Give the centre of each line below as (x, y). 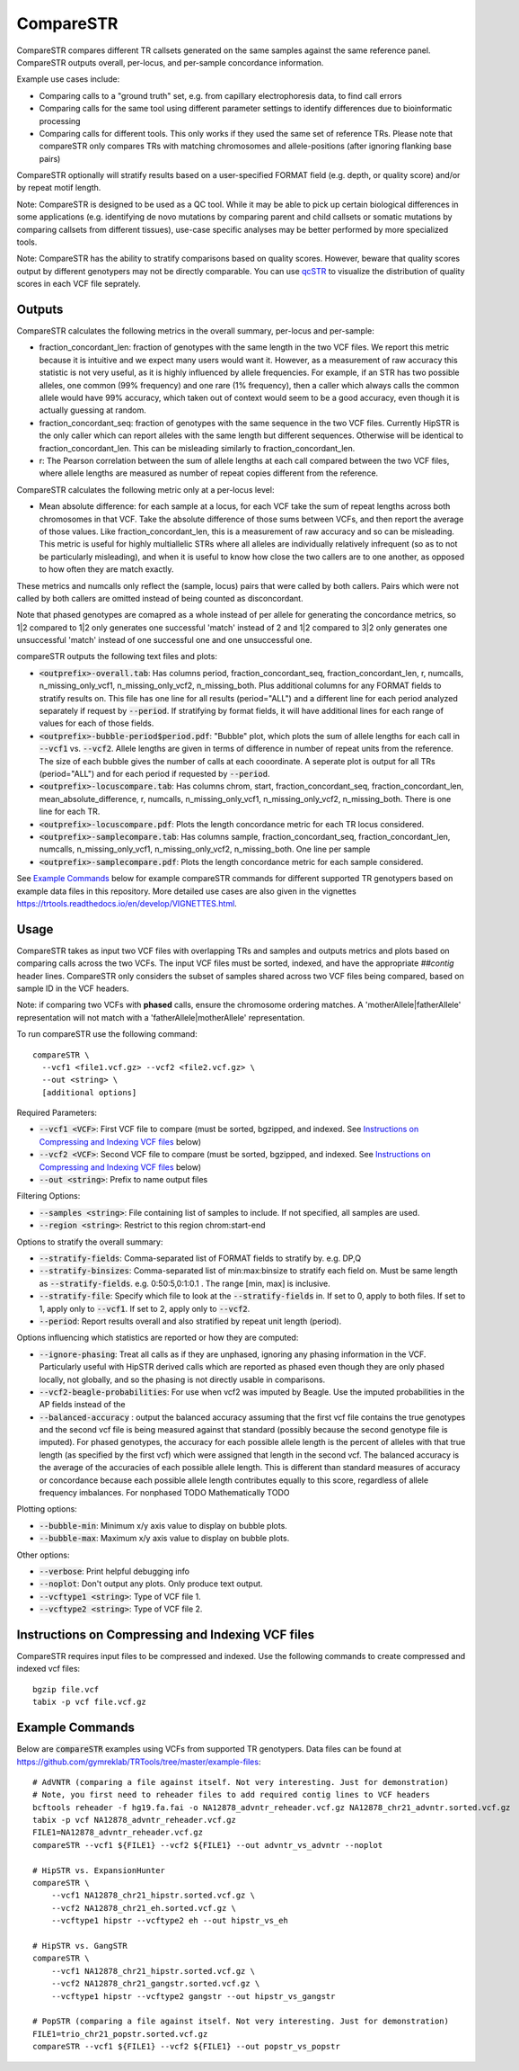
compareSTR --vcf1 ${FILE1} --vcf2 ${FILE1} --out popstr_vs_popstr (186, 2047)
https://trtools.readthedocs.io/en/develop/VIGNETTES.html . (127, 903)
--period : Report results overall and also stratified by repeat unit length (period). (190, 1321)
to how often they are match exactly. (106, 569)
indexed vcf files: (48, 1669)
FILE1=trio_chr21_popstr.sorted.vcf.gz (120, 2034)
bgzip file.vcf (66, 1689)
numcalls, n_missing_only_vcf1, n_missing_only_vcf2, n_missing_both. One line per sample (205, 849)
